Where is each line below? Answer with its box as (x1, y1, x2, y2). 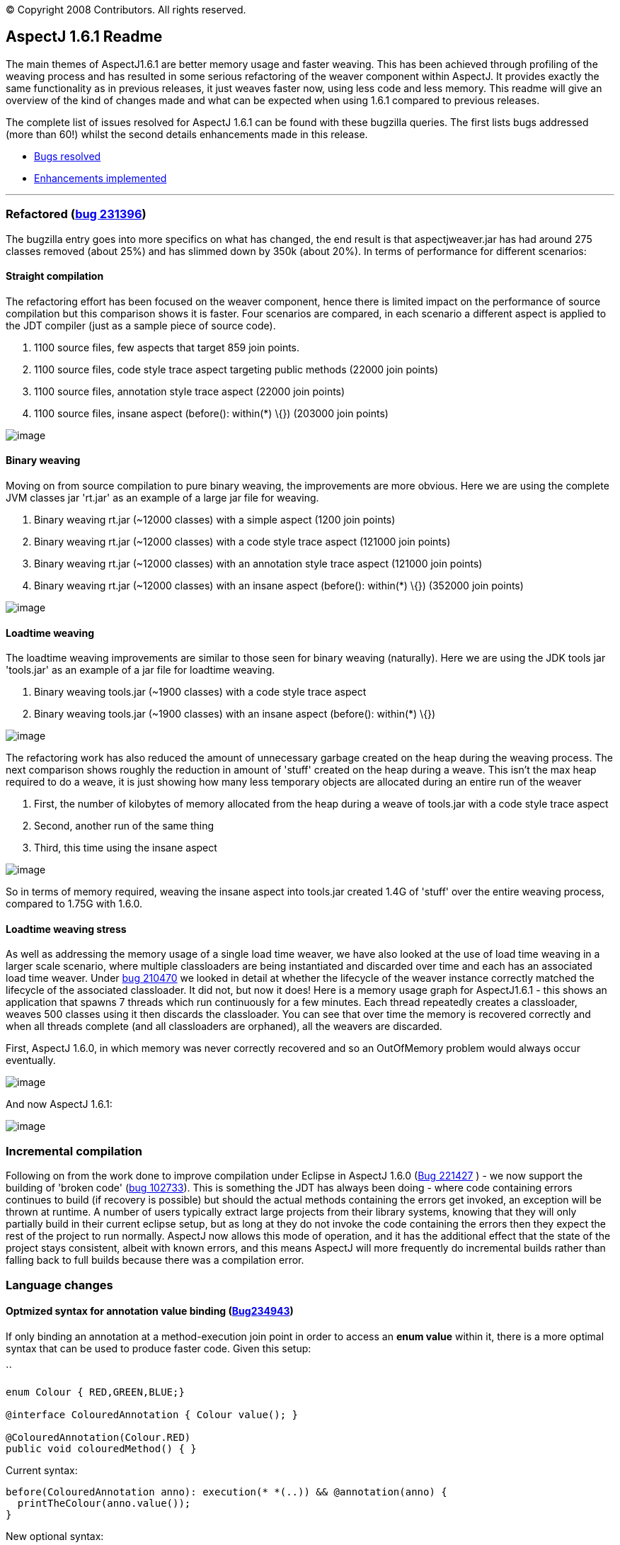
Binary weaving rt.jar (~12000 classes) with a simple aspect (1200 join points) (34, 514, 396, 526)
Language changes (6, 1277, 113, 1292)
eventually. (6, 1054, 56, 1067)
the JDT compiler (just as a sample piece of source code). (6, 319, 276, 332)
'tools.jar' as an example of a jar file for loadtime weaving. (6, 664, 275, 677)
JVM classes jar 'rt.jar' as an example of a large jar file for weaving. (6, 492, 319, 504)
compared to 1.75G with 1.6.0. (6, 898, 143, 910)
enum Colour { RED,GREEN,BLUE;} (6, 1386, 185, 1398)
